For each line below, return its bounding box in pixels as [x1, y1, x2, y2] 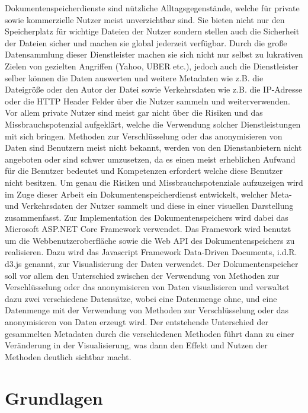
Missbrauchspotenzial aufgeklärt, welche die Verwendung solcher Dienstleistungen [5, 117, 301, 130]
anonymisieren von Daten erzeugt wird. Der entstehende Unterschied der [5, 316, 268, 328]
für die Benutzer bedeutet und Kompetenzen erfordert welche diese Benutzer [5, 164, 283, 177]
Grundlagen [5, 385, 103, 409]
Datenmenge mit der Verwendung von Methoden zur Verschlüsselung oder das [5, 304, 289, 316]
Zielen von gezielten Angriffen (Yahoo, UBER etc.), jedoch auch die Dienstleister [5, 59, 299, 72]
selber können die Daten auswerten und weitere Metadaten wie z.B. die [5, 71, 264, 84]
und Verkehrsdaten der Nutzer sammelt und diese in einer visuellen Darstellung [5, 199, 294, 212]
